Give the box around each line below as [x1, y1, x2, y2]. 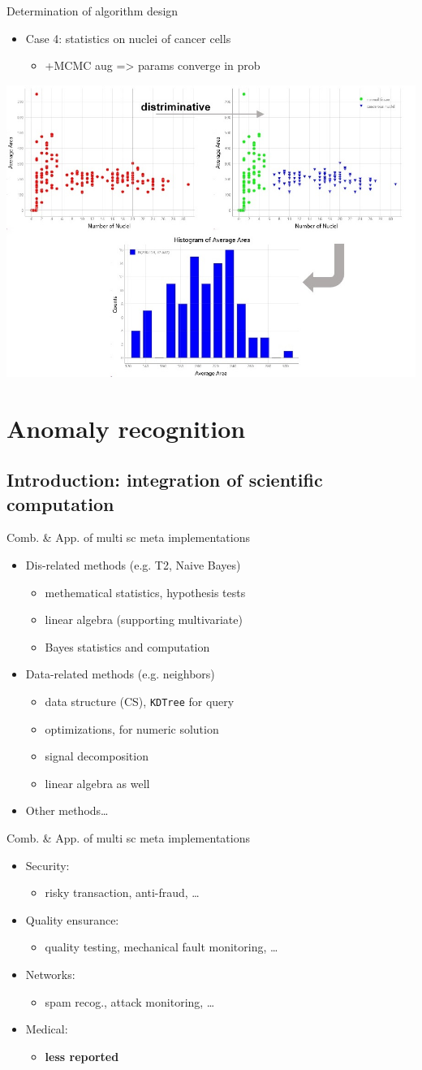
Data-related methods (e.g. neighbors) [25, 665, 215, 682]
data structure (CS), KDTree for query [45, 692, 235, 709]
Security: [25, 856, 70, 873]
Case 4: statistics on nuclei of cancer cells [25, 29, 231, 46]
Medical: [25, 1020, 68, 1038]
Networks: [25, 965, 75, 982]
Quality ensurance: [25, 911, 119, 928]
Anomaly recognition [6, 411, 246, 444]
